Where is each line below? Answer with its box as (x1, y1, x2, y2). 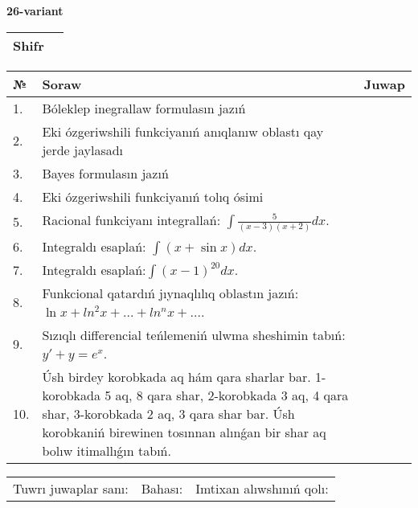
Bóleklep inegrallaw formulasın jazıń (42, 98, 246, 117)
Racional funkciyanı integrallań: (42, 210, 221, 229)
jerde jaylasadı (42, 140, 124, 159)
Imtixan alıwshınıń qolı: (195, 478, 329, 498)
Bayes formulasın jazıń (42, 163, 169, 182)
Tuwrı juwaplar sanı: (13, 478, 129, 498)
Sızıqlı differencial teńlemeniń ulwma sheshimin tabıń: (42, 325, 346, 344)
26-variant (6, 2, 64, 18)
